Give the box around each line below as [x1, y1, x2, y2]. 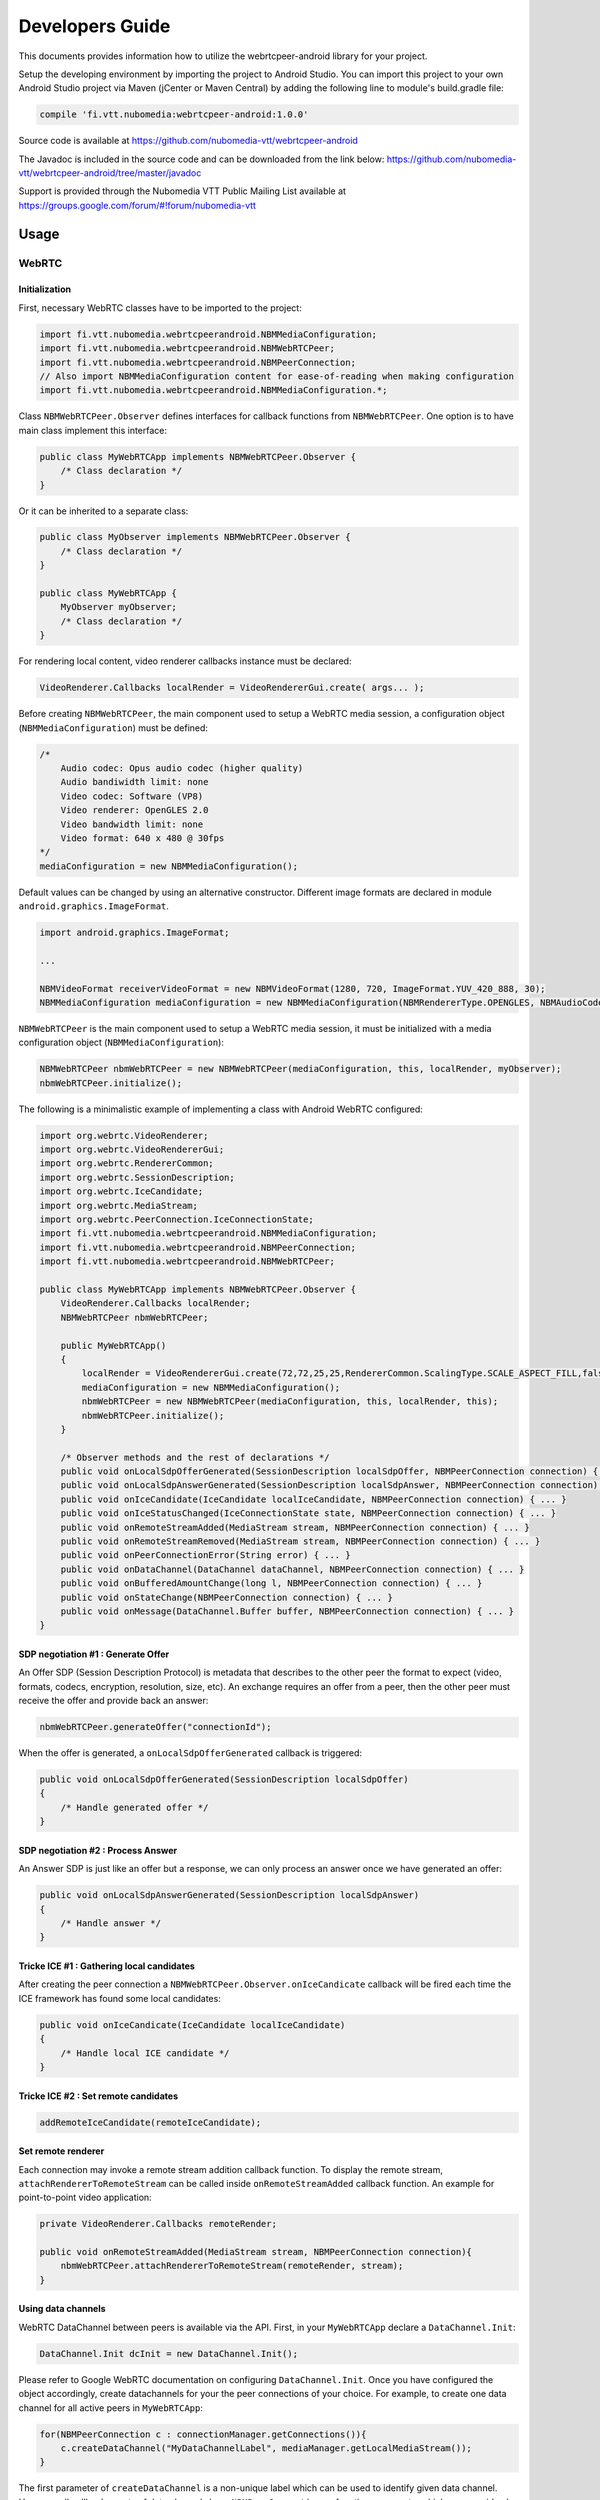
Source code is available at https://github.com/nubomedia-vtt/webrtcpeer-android [18, 135, 359, 147]
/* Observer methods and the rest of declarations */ [60, 1451, 330, 1463]
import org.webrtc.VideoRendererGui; [39, 1144, 225, 1155]
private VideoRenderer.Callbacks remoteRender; [39, 2218, 277, 2230]
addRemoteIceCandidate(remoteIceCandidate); [39, 2116, 262, 2128]
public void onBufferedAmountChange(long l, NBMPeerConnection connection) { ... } [60, 1578, 483, 1589]
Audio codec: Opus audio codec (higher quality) [60, 762, 304, 774]
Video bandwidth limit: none [60, 818, 204, 830]
